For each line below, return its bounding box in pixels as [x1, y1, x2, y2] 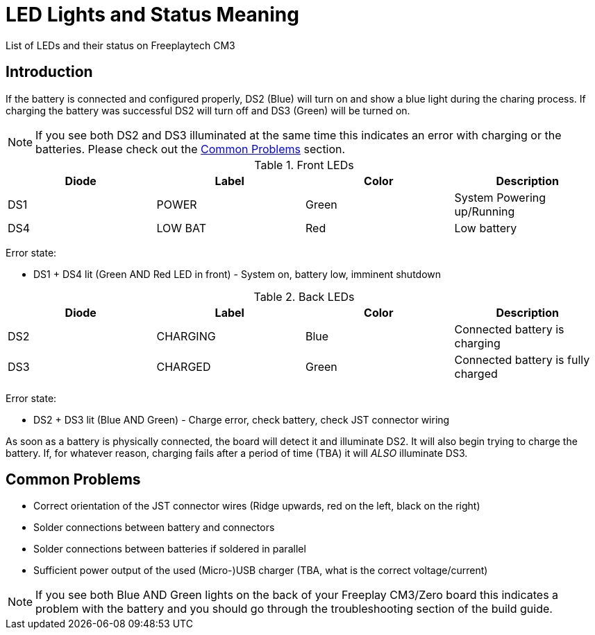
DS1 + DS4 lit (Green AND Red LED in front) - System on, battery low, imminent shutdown [33, 268, 442, 280]
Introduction [6, 63, 93, 81]
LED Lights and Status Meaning [6, 3, 299, 26]
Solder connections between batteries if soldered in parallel [33, 543, 306, 555]
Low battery [454, 220, 517, 235]
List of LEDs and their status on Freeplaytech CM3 [6, 39, 235, 51]
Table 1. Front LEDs [254, 157, 354, 172]
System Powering [454, 190, 546, 205]
